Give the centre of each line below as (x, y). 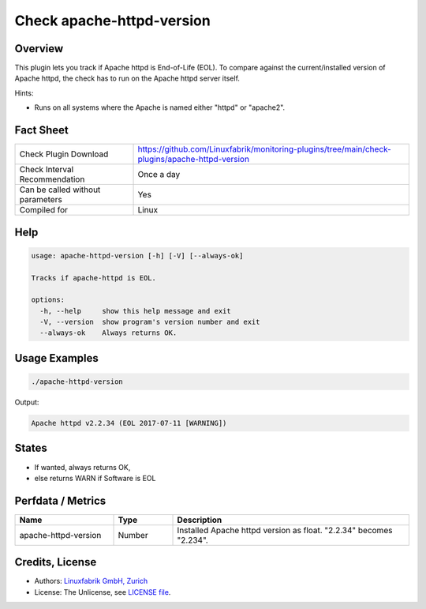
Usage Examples (56, 358)
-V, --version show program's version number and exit (150, 322)
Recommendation (52, 179)
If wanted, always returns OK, (82, 467)
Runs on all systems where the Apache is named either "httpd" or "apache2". (160, 107)
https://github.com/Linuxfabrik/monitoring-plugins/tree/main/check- (265, 149)
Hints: (24, 93)
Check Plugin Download (64, 154)
